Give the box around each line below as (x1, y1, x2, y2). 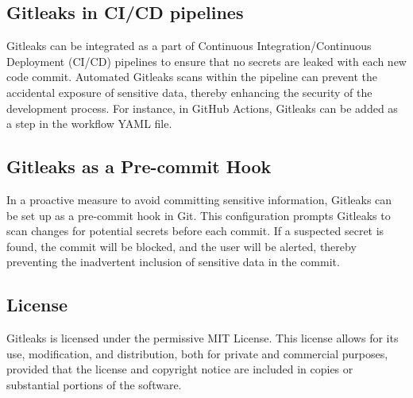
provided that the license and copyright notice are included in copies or (6, 361, 353, 377)
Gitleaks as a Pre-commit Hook (6, 154, 272, 179)
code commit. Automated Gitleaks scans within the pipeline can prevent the (6, 68, 378, 85)
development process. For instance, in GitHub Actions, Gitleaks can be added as (6, 99, 398, 116)
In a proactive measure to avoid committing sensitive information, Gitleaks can (6, 191, 392, 207)
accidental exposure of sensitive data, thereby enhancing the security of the (6, 83, 372, 100)
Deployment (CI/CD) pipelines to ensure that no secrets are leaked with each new (6, 52, 407, 69)
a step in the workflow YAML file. (6, 115, 172, 132)
